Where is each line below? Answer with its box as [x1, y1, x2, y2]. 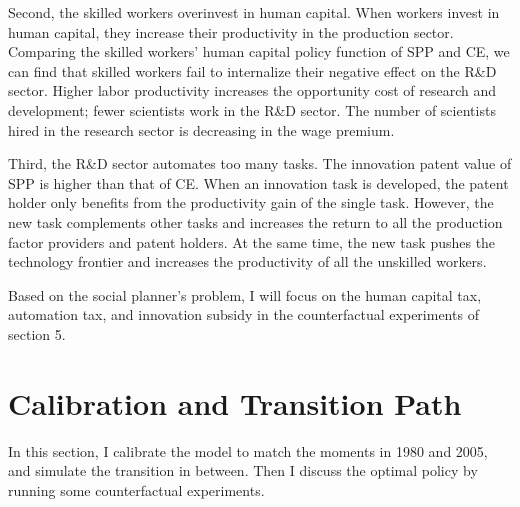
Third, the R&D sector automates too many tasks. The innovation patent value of [8, 153, 512, 174]
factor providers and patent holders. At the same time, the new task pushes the [8, 231, 496, 252]
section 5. [8, 323, 66, 344]
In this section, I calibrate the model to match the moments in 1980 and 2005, [8, 440, 488, 461]
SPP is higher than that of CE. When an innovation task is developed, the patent [8, 172, 509, 193]
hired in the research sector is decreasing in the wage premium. [8, 119, 395, 140]
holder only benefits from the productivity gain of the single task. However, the [8, 192, 494, 213]
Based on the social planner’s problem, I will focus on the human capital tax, [8, 284, 482, 305]
